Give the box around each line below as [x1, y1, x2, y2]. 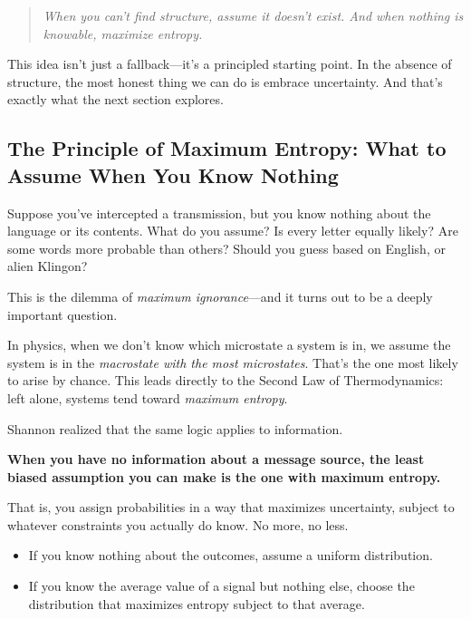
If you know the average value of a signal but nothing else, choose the [28, 576, 415, 595]
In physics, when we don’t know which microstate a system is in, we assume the [7, 335, 451, 354]
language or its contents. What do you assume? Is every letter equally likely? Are [7, 221, 458, 240]
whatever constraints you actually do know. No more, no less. [7, 515, 349, 534]
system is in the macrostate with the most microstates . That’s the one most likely [7, 353, 458, 372]
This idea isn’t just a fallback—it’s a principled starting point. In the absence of [7, 54, 452, 73]
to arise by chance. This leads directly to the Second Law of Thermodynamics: [7, 371, 444, 390]
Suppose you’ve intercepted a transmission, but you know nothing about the [7, 203, 431, 222]
